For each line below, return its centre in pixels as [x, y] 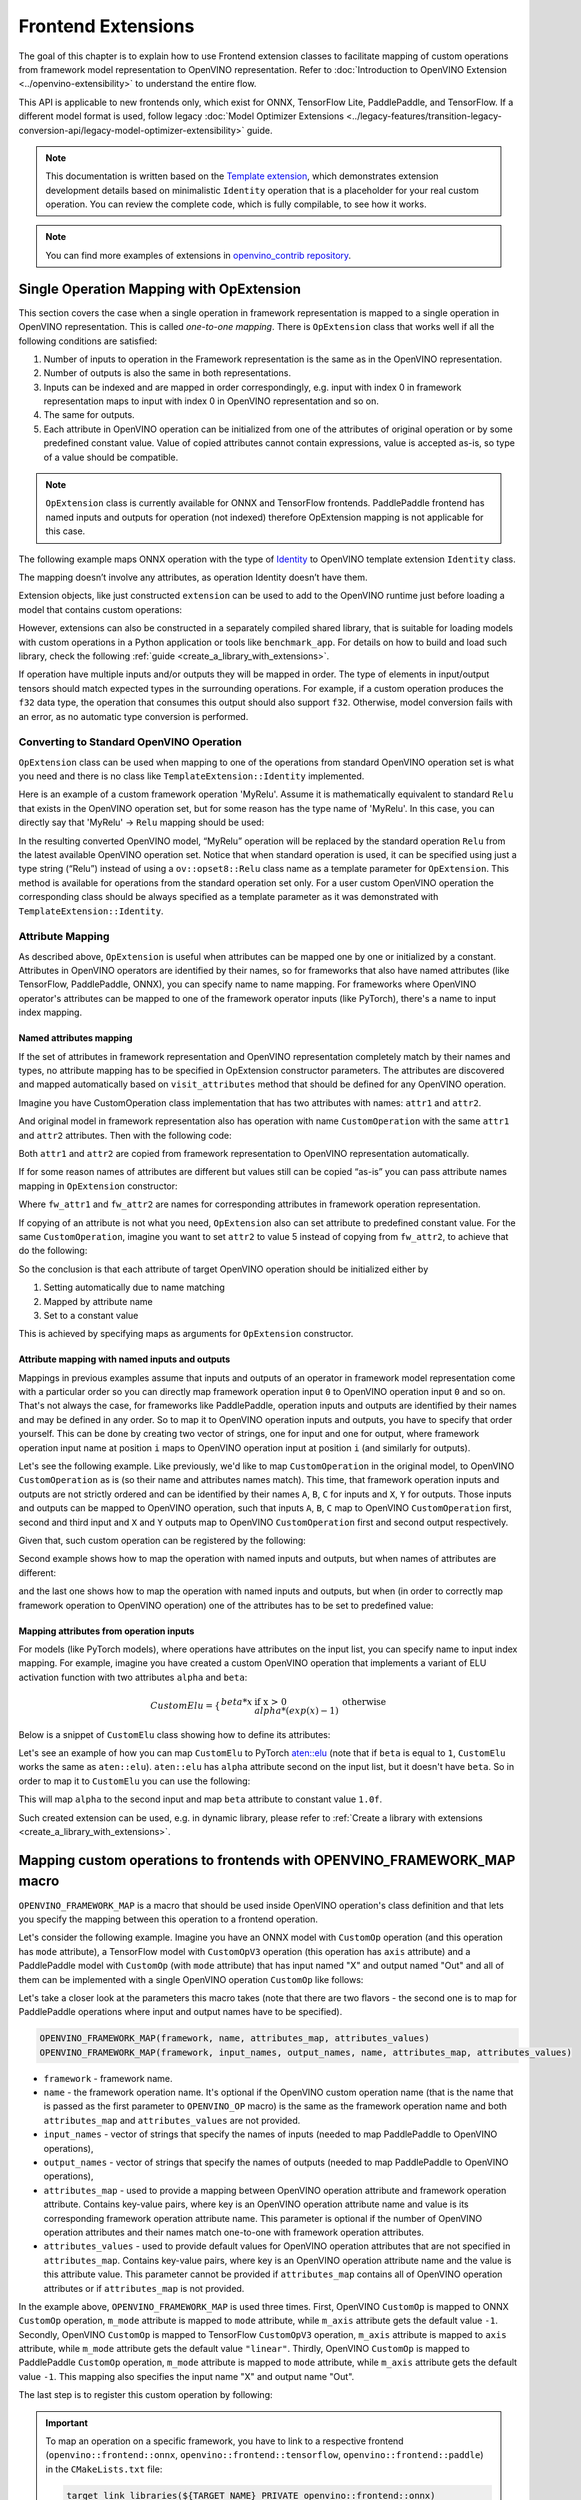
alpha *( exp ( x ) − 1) [296, 1710]
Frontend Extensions [106, 26]
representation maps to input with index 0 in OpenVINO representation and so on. [211, 401]
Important [67, 2422]
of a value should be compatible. [111, 457]
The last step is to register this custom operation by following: [145, 2395]
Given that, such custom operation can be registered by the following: [162, 1540]
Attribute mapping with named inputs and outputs [124, 1359]
